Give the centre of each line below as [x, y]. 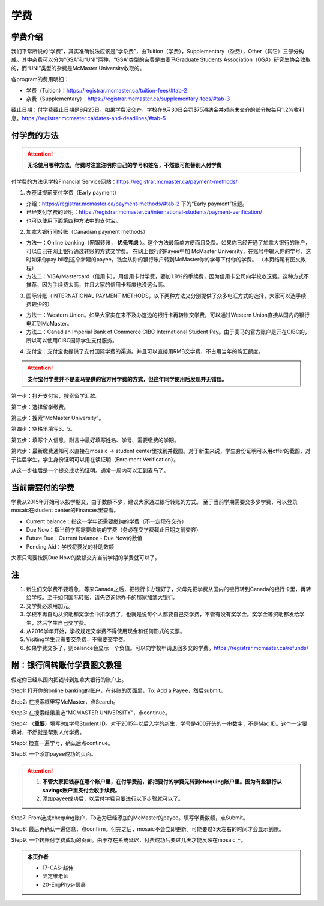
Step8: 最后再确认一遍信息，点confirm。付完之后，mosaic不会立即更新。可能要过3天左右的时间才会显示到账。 [148, 828]
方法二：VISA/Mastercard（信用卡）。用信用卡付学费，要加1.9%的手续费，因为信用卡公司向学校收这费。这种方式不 [167, 276]
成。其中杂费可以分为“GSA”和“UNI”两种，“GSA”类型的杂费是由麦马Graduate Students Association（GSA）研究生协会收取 [161, 59]
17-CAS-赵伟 [58, 868]
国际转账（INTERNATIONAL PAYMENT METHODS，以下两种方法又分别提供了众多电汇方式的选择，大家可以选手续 [166, 296]
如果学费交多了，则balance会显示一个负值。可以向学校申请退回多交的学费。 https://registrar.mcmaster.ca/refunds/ [167, 648]
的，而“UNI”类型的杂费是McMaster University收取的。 [78, 68]
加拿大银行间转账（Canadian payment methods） [87, 231]
